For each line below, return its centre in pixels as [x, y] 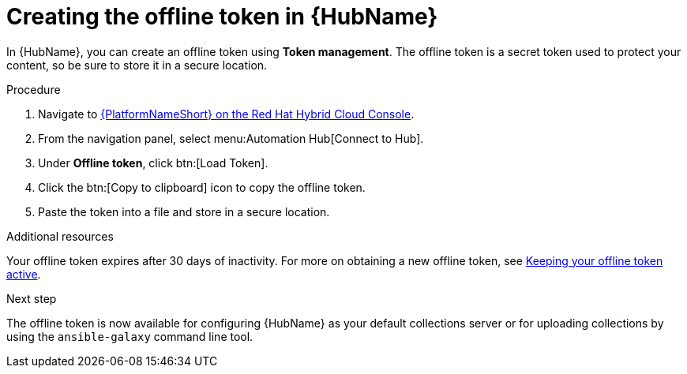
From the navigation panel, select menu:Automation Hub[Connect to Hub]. [231, 138]
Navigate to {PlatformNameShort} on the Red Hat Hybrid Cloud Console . [226, 114]
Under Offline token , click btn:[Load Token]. [153, 163]
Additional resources [60, 236]
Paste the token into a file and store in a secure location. [184, 211]
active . [24, 274]
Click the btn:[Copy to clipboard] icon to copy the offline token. [202, 187]
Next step [32, 298]
